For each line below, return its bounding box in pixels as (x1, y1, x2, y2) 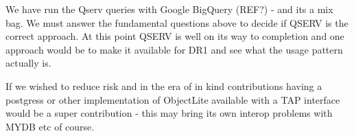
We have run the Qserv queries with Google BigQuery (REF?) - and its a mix (5, 2, 333, 16)
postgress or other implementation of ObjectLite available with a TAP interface (5, 92, 340, 106)
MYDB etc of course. (5, 119, 95, 133)
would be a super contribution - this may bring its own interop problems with (5, 106, 333, 120)
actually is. (5, 56, 51, 70)
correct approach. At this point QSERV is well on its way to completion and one (5, 29, 344, 43)
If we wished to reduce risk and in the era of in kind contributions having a (5, 78, 322, 93)
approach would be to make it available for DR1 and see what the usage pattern (5, 42, 343, 56)
